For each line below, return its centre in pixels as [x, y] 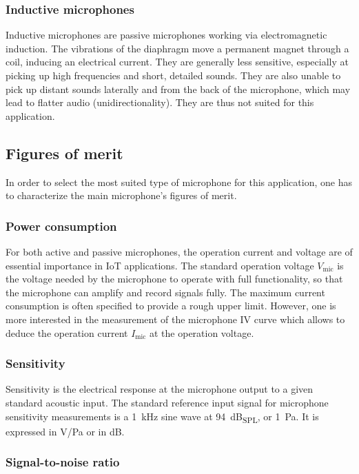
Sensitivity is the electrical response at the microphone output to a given [160, 389]
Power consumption [61, 226]
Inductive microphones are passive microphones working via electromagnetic [166, 35]
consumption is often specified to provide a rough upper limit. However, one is [171, 306]
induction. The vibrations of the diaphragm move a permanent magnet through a [177, 48]
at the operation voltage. [202, 332]
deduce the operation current [67, 332]
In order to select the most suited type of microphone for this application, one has [179, 182]
